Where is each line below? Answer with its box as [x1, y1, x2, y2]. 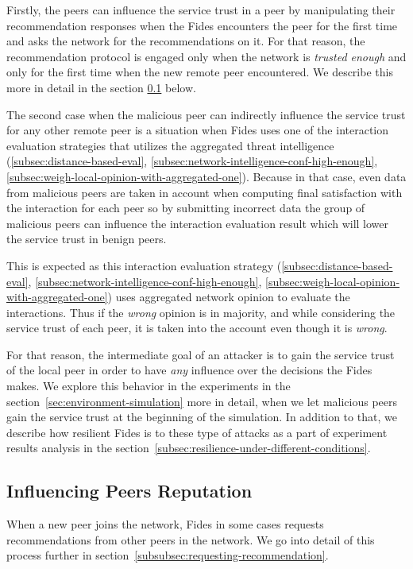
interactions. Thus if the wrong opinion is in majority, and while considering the [6, 304, 396, 320]
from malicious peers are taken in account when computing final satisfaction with [6, 184, 403, 200]
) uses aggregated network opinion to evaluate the [107, 288, 350, 305]
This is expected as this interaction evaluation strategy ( [6, 257, 282, 273]
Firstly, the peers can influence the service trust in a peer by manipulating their [6, 2, 396, 17]
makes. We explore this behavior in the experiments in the [6, 377, 291, 394]
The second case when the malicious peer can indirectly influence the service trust [6, 106, 406, 122]
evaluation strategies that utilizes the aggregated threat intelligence [6, 137, 334, 153]
